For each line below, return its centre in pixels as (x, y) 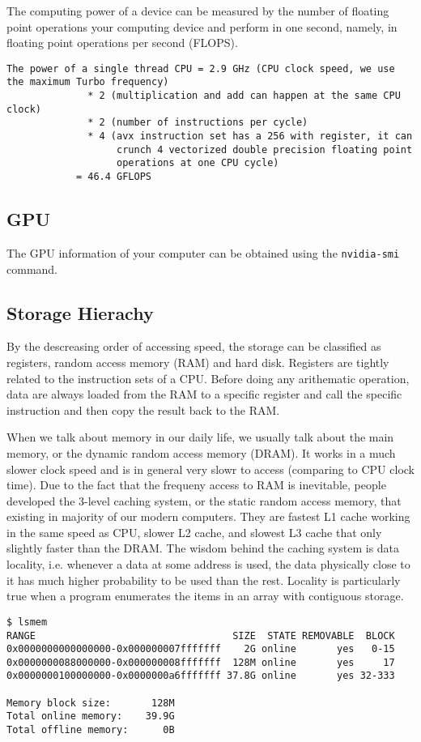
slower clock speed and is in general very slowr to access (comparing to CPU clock (210, 469)
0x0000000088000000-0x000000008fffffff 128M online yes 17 (201, 662)
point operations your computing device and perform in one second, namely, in (202, 26)
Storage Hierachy (80, 312)
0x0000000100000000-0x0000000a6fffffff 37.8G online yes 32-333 (201, 676)
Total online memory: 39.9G (91, 716)
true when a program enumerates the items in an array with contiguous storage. (205, 596)
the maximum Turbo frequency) (88, 82)
